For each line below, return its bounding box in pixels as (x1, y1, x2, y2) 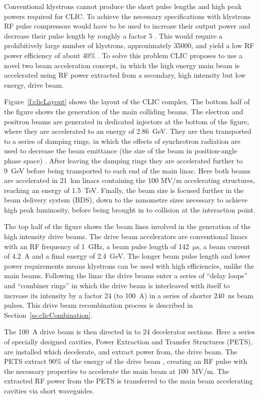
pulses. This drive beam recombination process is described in (4, 300, 193, 310)
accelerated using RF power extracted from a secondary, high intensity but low (4, 70, 246, 80)
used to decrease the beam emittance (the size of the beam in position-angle (4, 145, 237, 156)
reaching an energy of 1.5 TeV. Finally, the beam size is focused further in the (4, 184, 244, 195)
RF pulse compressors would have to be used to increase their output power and (4, 21, 250, 31)
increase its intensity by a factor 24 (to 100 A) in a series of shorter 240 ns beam (4, 290, 253, 300)
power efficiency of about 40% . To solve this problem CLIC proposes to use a (4, 50, 243, 60)
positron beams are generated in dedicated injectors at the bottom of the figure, (4, 116, 249, 126)
